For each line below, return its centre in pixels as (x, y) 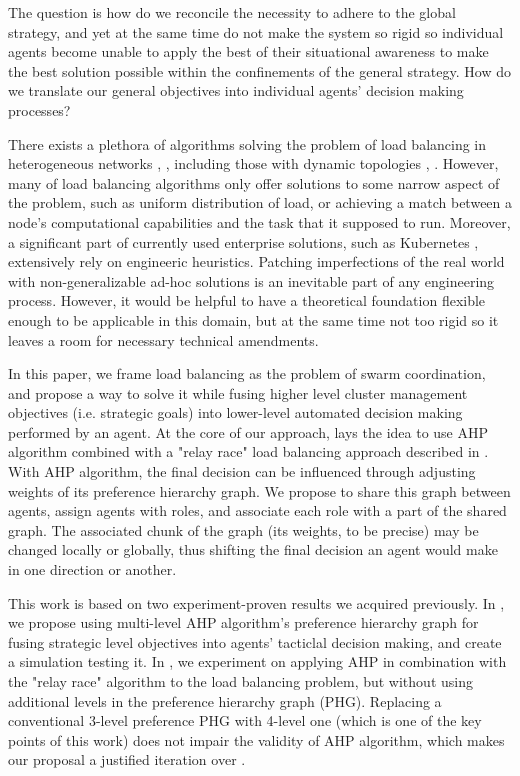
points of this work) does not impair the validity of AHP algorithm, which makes (256, 739)
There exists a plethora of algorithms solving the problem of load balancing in (247, 143)
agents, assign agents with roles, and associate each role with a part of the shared (257, 510)
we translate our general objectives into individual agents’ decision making (236, 90)
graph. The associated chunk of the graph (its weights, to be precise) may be (243, 529)
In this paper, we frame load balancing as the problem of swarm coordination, (247, 373)
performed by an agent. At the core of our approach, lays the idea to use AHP (248, 431)
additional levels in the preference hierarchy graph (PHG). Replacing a (225, 700)
